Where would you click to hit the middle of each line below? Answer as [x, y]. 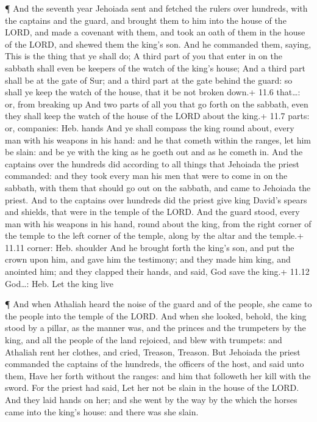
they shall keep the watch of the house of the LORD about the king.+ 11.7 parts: [157, 116]
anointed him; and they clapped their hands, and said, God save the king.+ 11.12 [157, 271]
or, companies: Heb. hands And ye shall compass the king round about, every [150, 127]
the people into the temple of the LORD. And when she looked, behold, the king [156, 315]
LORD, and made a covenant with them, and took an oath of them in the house [155, 32]
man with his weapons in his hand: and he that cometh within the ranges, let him [158, 140]
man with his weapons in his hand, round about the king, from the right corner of [158, 223]
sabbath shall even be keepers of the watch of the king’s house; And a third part [155, 67]
